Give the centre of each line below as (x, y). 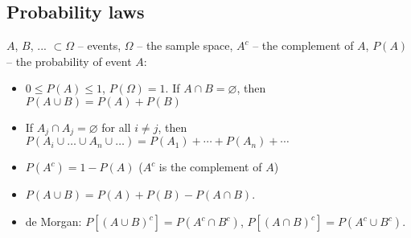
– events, (99, 45)
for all (116, 127)
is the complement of (210, 167)
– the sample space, (185, 45)
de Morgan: (53, 222)
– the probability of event (69, 61)
